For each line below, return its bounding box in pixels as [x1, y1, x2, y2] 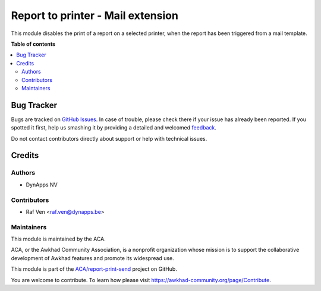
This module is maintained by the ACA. [11, 235, 106, 243]
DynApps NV [26, 181, 58, 188]
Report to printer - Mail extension [11, 9, 178, 22]
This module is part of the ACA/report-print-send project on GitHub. [11, 265, 178, 273]
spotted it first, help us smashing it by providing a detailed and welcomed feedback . [11, 124, 217, 131]
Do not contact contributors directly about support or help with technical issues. [11, 135, 207, 142]
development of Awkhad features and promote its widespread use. [11, 254, 175, 261]
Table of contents [11, 40, 56, 48]
